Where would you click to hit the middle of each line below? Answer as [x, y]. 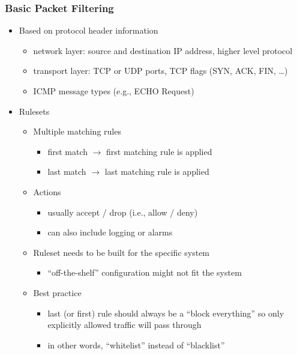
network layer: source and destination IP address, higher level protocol [163, 50]
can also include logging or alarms [110, 232]
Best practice [57, 292]
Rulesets [34, 111]
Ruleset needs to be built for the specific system [121, 252]
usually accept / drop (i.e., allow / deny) [123, 212]
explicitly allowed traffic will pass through [124, 325]
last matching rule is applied [157, 171]
